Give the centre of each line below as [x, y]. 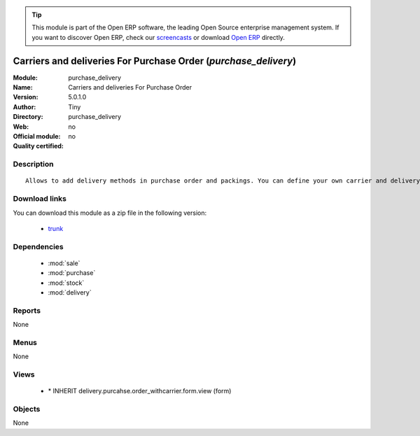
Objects [27, 409]
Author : [24, 107]
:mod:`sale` [64, 263]
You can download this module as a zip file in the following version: [110, 213]
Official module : [37, 136]
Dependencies [38, 246]
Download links [40, 199]
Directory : [28, 117]
